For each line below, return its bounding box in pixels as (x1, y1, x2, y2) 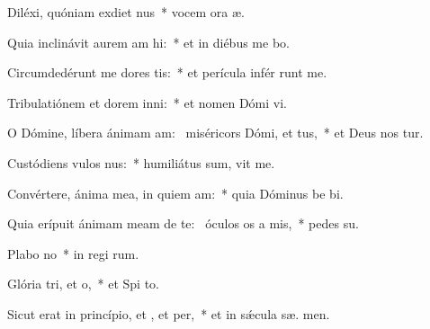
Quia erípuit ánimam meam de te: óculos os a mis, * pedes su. (7, 214, 359, 233)
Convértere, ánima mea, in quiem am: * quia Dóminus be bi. (7, 183, 344, 202)
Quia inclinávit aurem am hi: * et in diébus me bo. (7, 32, 290, 51)
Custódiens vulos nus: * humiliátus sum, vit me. (7, 153, 275, 172)
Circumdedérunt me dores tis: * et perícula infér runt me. (7, 63, 327, 82)
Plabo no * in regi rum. (7, 244, 139, 262)
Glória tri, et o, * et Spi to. (7, 274, 159, 293)
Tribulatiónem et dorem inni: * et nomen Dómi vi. (7, 93, 288, 111)
